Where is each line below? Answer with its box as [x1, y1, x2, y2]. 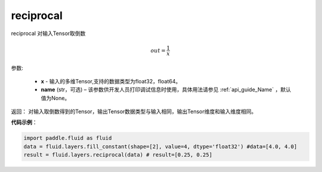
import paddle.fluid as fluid [23, 135, 112, 142]
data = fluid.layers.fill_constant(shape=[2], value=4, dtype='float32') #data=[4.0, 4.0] [23, 143, 298, 150]
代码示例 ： [11, 119, 38, 126]
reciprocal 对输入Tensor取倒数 [11, 30, 86, 37]
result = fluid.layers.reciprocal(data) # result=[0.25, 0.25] [23, 152, 213, 158]
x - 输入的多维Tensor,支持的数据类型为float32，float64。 [41, 77, 181, 85]
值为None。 [41, 94, 70, 101]
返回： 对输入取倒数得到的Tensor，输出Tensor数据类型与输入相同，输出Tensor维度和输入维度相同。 [11, 108, 257, 115]
